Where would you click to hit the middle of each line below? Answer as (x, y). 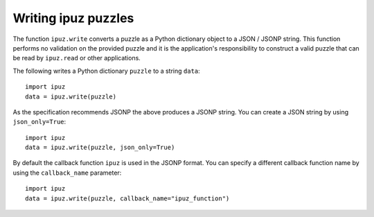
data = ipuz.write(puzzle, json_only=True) (100, 148)
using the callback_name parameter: (67, 173)
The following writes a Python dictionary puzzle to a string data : (106, 71)
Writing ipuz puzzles (73, 18)
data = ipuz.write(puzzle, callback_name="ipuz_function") (127, 198)
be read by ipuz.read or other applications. (77, 58)
